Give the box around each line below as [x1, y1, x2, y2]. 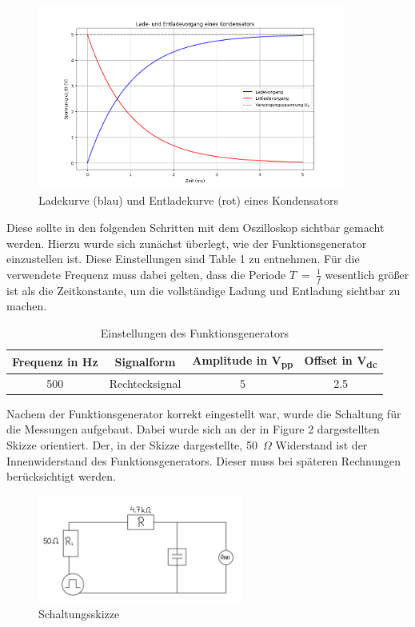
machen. [6, 298, 47, 314]
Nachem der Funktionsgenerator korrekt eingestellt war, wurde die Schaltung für [6, 405, 401, 421]
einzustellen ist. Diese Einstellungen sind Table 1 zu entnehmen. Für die [6, 250, 360, 267]
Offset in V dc [304, 352, 377, 371]
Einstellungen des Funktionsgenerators [100, 324, 289, 341]
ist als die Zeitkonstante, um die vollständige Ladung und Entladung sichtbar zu [6, 282, 401, 298]
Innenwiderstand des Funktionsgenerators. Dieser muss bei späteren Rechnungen [6, 452, 401, 469]
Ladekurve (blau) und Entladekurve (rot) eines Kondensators [38, 192, 338, 209]
